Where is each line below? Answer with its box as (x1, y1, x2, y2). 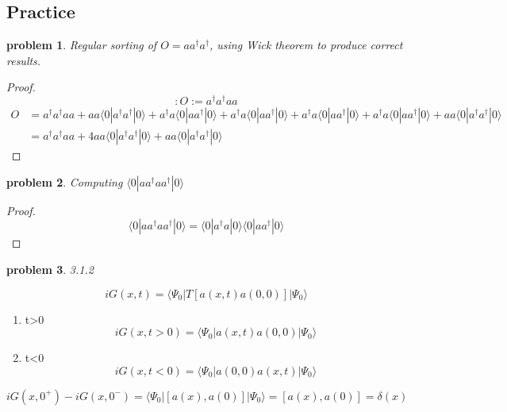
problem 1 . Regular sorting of (6, 37, 157, 53)
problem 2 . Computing (6, 173, 123, 190)
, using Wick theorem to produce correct (209, 37, 403, 53)
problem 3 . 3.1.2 (6, 260, 94, 277)
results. (6, 52, 41, 68)
